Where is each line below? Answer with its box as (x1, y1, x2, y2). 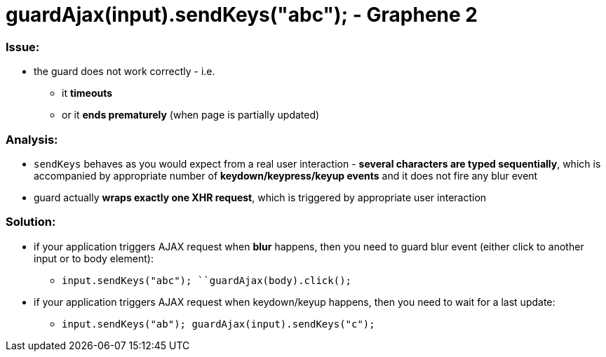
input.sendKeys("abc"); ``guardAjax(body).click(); (62, 274, 352, 286)
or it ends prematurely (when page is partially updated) (62, 109, 320, 121)
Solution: (6, 215, 56, 229)
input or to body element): (34, 252, 154, 264)
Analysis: (6, 132, 58, 147)
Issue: (6, 39, 40, 54)
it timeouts (62, 87, 113, 100)
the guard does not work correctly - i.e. (34, 65, 215, 78)
